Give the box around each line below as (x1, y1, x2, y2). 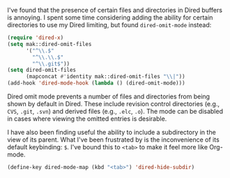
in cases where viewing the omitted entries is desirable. (7, 114, 167, 123)
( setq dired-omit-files (7, 66, 77, 74)
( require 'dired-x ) (7, 34, 64, 41)
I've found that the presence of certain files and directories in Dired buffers (7, 6, 223, 14)
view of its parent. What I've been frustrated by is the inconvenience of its (7, 135, 220, 144)
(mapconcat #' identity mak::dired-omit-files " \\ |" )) (25, 73, 186, 80)
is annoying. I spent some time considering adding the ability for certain (7, 13, 213, 22)
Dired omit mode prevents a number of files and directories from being (7, 92, 210, 101)
